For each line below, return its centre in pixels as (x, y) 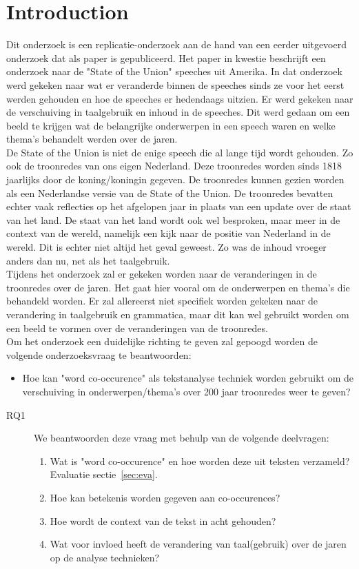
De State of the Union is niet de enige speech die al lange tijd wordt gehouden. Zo (180, 152)
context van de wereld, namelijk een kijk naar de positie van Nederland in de (168, 233)
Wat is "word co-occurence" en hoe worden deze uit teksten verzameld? (200, 461)
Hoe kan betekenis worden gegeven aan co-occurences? (165, 497)
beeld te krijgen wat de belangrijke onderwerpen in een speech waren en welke (171, 125)
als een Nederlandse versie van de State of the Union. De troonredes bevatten (170, 193)
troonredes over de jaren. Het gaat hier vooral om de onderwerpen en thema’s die (178, 287)
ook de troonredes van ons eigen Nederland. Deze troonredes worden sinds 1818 (174, 166)
